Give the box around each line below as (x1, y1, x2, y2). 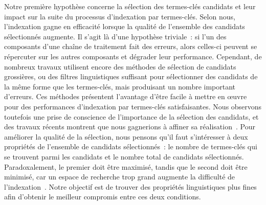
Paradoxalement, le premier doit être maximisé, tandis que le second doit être (4, 161, 248, 172)
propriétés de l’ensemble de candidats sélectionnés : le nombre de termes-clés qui (4, 141, 257, 152)
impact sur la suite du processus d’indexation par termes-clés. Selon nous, (4, 11, 235, 21)
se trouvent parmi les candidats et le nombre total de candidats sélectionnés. (4, 151, 244, 162)
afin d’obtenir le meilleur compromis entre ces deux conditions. (4, 191, 201, 202)
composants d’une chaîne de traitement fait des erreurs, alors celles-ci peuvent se (4, 41, 257, 52)
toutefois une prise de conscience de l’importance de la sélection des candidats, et (4, 111, 259, 122)
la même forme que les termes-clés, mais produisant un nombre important (4, 81, 236, 92)
